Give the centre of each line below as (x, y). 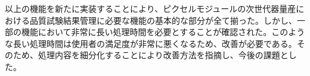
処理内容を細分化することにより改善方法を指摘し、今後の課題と (163, 55)
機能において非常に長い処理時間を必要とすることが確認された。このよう (163, 32)
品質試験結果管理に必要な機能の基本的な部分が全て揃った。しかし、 (163, 20)
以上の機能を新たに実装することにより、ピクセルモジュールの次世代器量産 (151, 8)
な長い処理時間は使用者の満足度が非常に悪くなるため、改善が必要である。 (151, 43)
